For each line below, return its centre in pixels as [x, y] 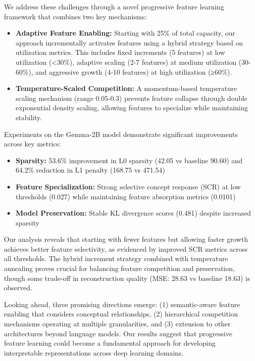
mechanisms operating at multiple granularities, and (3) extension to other [117, 324]
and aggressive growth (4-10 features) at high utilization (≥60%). [134, 71]
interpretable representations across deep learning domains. [94, 352]
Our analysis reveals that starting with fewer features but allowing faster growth [126, 239]
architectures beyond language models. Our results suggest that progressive [118, 333]
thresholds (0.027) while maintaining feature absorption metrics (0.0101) [126, 196]
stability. [29, 117]
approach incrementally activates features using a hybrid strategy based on [129, 42]
